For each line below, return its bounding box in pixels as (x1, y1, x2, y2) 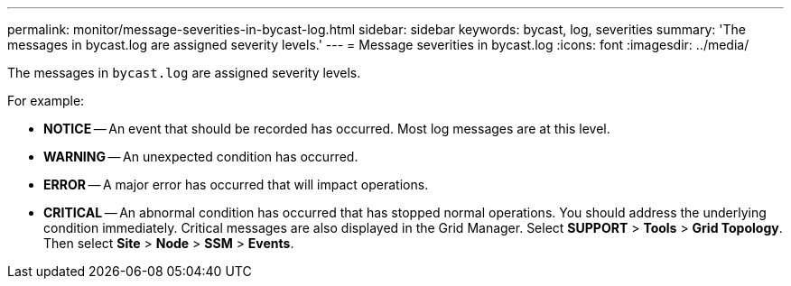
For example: (7, 93, 85, 108)
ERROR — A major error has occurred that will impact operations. (43, 177, 429, 192)
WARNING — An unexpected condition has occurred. (43, 149, 358, 164)
